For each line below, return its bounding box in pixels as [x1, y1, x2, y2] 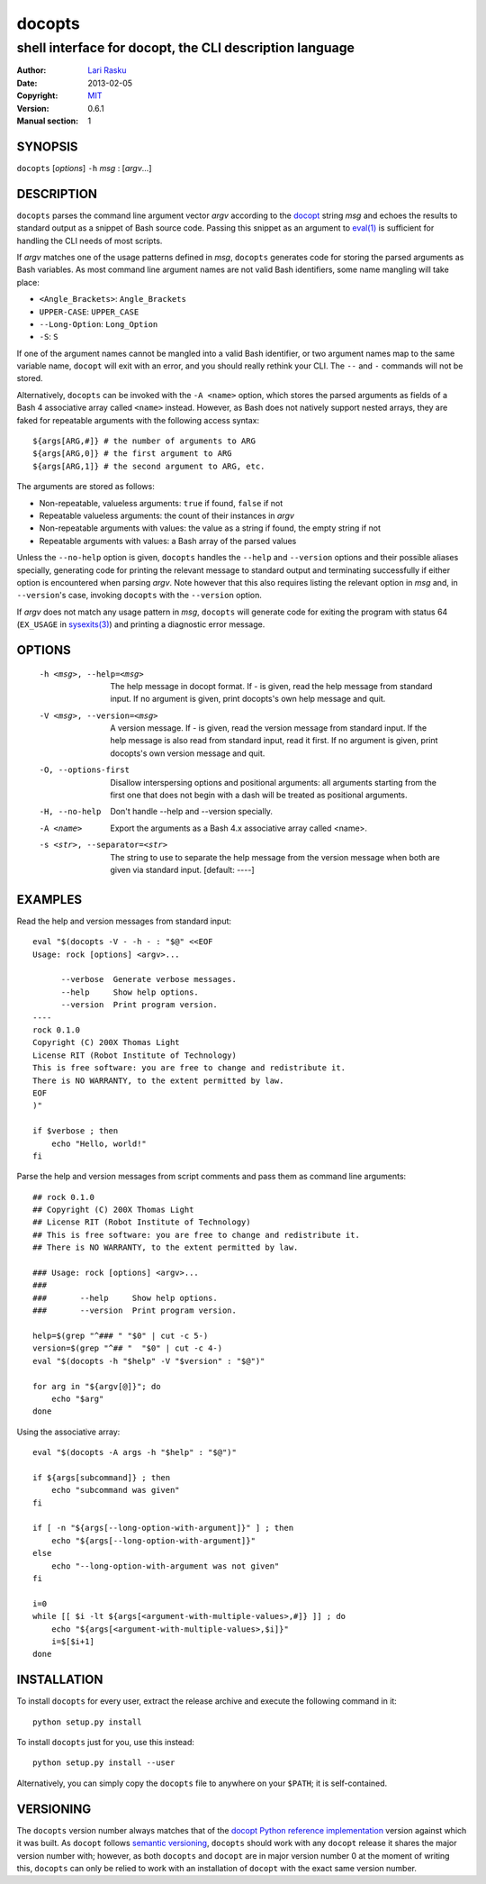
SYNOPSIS [16, 139, 78, 154]
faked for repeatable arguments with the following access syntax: [16, 414, 260, 425]
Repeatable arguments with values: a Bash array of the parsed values [39, 535, 297, 546]
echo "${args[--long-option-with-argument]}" [50, 1535, 256, 1545]
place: [16, 277, 40, 287]
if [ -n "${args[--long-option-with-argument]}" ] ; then [32, 1523, 294, 1534]
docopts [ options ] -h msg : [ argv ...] [16, 162, 152, 173]
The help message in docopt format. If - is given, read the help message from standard [110, 680, 433, 691]
